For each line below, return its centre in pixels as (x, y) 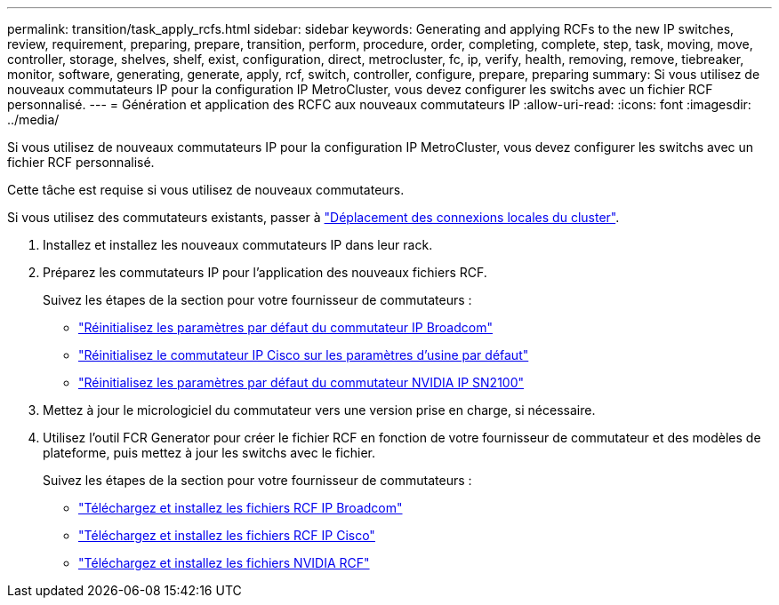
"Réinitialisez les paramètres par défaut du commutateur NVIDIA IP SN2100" (301, 382)
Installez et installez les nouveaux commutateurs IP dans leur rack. (238, 245)
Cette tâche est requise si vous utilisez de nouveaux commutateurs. (206, 190)
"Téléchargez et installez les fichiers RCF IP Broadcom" (241, 508)
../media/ (33, 119)
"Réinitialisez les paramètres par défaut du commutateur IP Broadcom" (285, 327)
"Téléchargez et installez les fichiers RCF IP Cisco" (227, 535)
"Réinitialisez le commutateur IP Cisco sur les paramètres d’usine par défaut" (304, 355)
